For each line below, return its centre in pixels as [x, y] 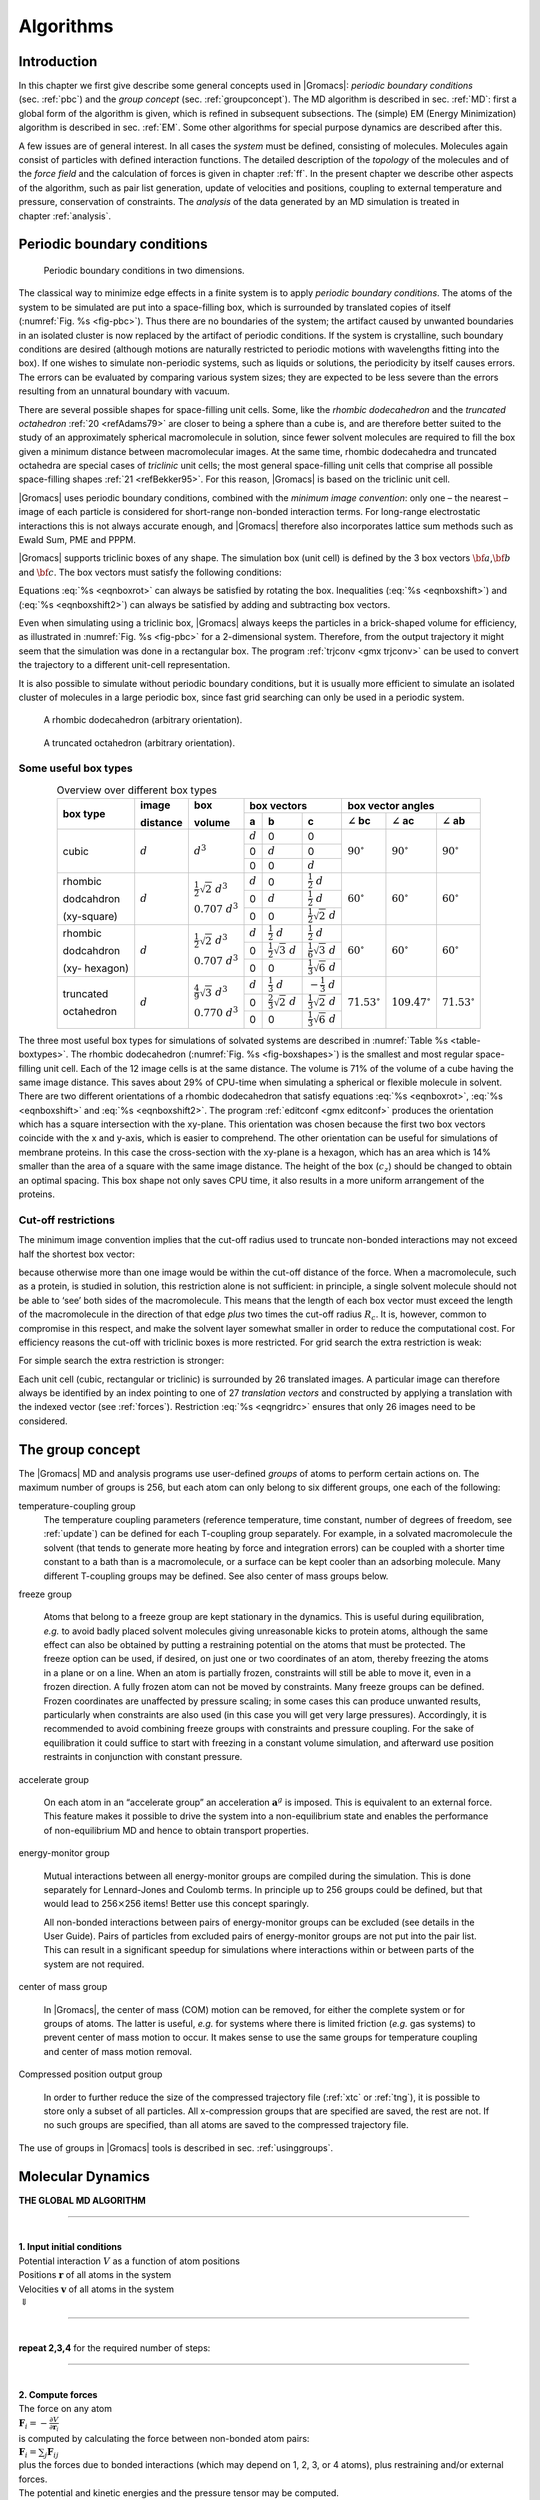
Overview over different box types [136, 790]
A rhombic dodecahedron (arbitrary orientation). [143, 720]
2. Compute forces [58, 2394]
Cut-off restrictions [66, 1220]
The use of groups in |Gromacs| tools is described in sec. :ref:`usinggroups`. [176, 2147]
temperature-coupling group [77, 1506]
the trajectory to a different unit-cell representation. [124, 665]
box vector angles [391, 806]
